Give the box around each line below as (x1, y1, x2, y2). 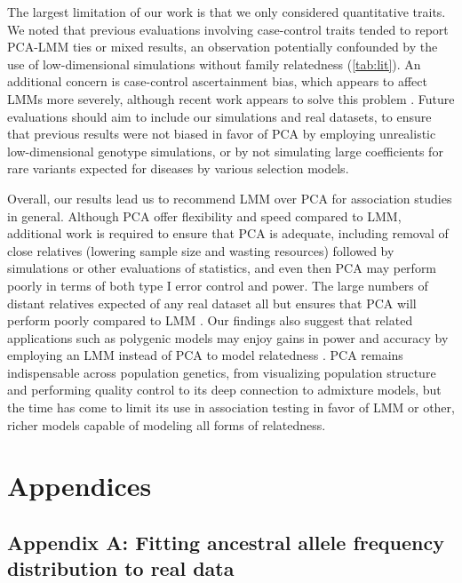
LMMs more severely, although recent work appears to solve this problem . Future (7, 89, 455, 108)
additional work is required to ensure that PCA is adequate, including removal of (7, 224, 449, 243)
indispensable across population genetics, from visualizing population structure (7, 363, 436, 381)
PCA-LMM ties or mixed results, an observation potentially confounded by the (7, 37, 438, 56)
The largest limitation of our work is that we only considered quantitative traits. (7, 3, 446, 20)
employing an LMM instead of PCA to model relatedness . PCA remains (7, 346, 403, 364)
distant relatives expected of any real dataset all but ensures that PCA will (7, 293, 417, 312)
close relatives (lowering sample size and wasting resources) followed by (7, 241, 394, 260)
